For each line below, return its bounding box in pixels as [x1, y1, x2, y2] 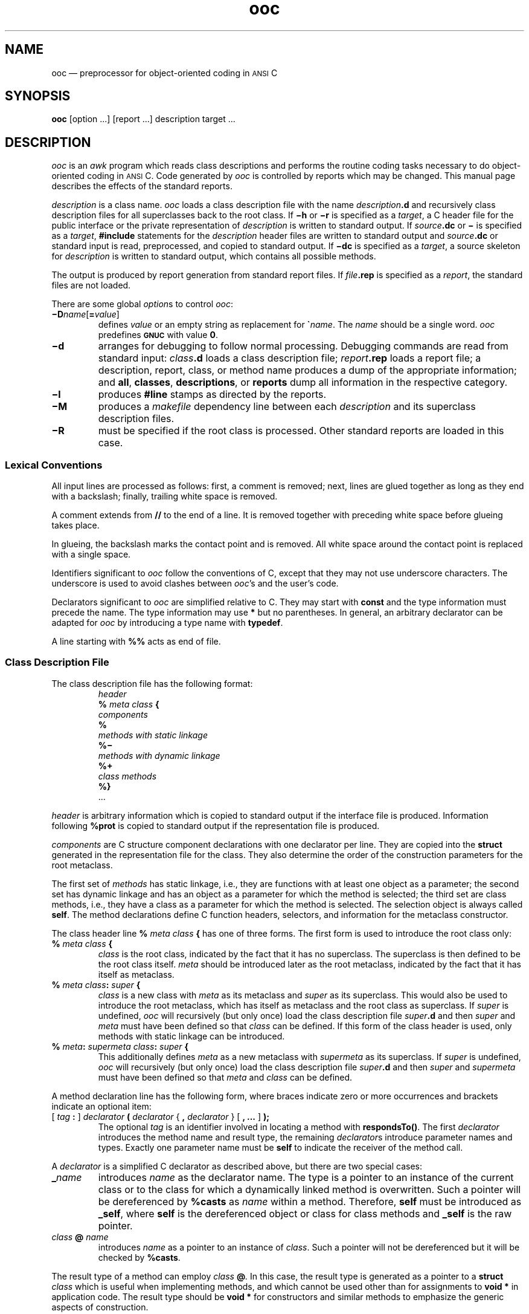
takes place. [51, 520, 100, 531]
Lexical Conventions [5, 458, 103, 471]
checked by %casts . [98, 1252, 181, 1263]
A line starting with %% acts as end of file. [51, 636, 221, 647]
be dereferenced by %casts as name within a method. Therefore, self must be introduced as [98, 1195, 522, 1208]
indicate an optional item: [51, 1101, 152, 1111]
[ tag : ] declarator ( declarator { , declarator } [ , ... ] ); [51, 1111, 270, 1122]
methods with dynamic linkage [98, 750, 220, 761]
